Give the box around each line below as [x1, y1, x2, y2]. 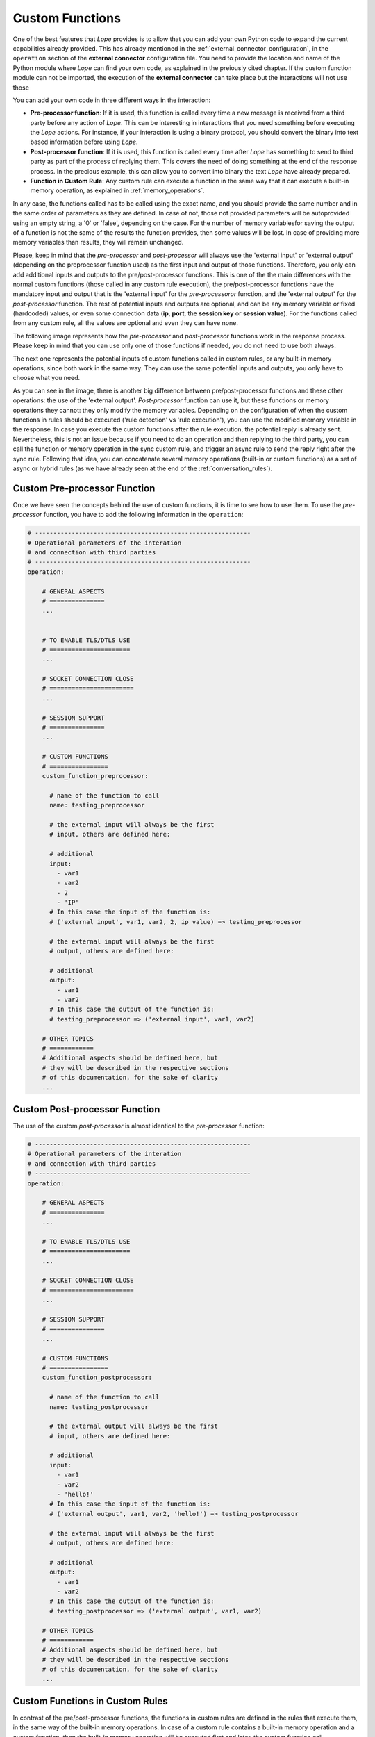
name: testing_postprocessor [49, 1403, 149, 1410]
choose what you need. [12, 374, 81, 382]
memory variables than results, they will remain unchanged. [12, 238, 184, 247]
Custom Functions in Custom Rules [12, 1695, 168, 1707]
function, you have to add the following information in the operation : [43, 511, 244, 519]
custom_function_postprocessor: [42, 1374, 153, 1382]
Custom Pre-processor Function [12, 482, 156, 494]
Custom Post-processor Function [12, 1103, 160, 1115]
